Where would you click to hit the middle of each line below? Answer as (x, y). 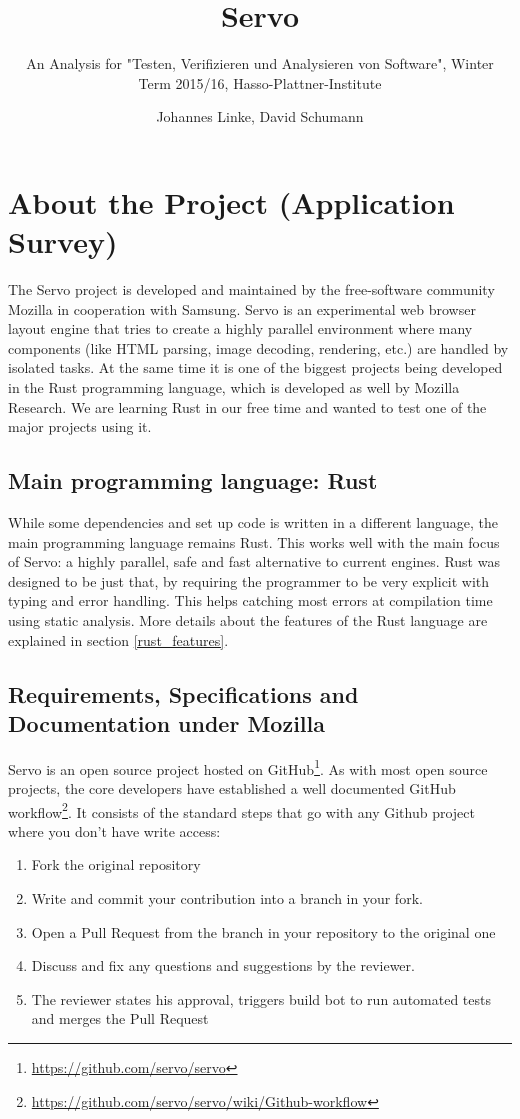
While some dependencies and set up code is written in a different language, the (253, 521)
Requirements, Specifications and (183, 693)
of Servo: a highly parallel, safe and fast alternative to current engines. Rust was (254, 561)
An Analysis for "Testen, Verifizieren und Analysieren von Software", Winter (260, 63)
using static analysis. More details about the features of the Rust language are (248, 619)
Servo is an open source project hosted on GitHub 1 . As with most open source (248, 767)
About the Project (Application (231, 201)
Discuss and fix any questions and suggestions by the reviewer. (223, 965)
